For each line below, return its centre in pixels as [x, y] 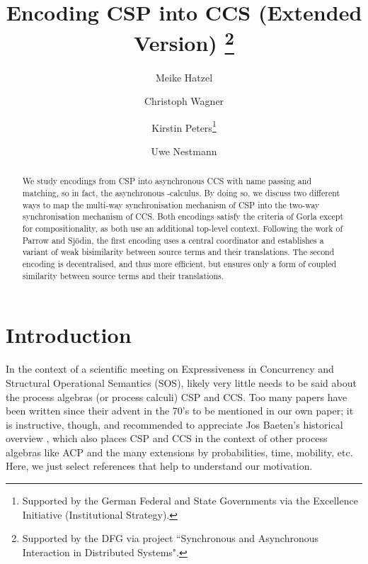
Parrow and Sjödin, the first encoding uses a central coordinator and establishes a [173, 240]
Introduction [69, 335]
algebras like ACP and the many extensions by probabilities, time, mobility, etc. [179, 452]
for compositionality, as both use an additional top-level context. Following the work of [183, 229]
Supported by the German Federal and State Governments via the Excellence [190, 501]
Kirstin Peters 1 [184, 126]
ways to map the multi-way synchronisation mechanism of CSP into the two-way [171, 204]
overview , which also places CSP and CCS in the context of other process [167, 438]
